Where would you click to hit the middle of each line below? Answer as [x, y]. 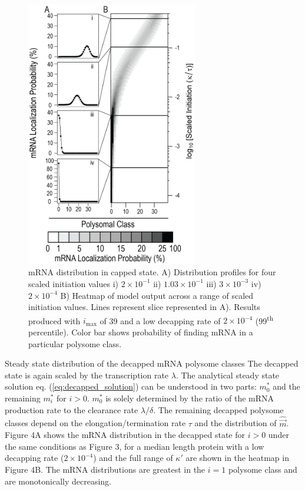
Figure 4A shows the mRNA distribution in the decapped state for [125, 435]
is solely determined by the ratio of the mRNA [190, 398]
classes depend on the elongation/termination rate [95, 423]
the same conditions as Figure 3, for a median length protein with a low [135, 446]
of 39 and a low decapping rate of [160, 320]
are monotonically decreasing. [58, 481]
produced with [54, 320]
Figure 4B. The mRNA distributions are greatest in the [105, 469]
